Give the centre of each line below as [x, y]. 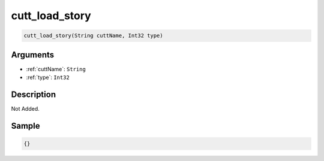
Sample [25, 126]
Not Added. [25, 108]
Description [34, 94]
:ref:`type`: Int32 [48, 77]
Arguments [33, 55]
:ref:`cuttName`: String [56, 69]
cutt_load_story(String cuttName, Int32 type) [93, 36]
